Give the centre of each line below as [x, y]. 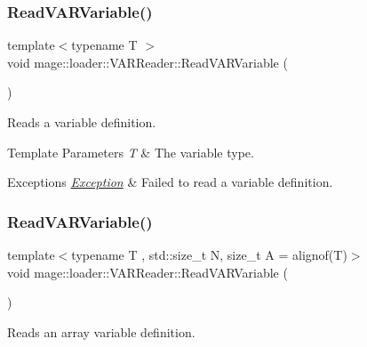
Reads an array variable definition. [101, 331]
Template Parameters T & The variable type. [131, 152]
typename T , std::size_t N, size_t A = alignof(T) [209, 254]
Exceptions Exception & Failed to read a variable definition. [170, 182]
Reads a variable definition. [82, 122]
